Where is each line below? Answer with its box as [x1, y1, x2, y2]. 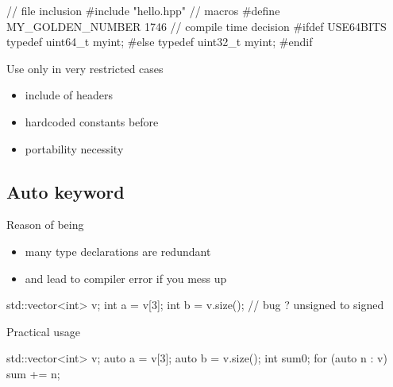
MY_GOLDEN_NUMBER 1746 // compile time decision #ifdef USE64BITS [6, 17, 387, 34]
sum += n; [6, 365, 60, 381]
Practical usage [6, 323, 80, 339]
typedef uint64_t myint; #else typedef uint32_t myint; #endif [6, 33, 313, 50]
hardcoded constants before [25, 113, 159, 130]
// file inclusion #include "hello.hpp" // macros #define [6, 2, 280, 18]
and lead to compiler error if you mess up [25, 269, 227, 286]
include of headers [25, 87, 113, 103]
